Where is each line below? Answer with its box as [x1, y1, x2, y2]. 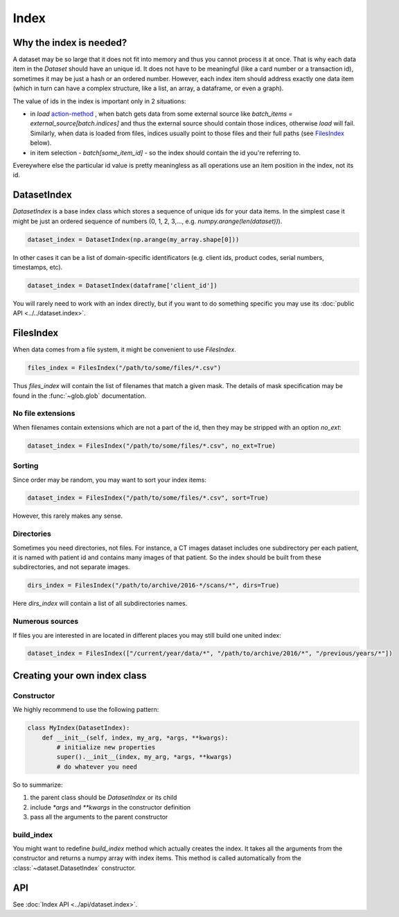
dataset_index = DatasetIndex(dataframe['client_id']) [27, 281, 218, 289]
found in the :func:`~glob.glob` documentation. [12, 392, 147, 400]
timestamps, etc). [12, 263, 63, 272]
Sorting [12, 461, 39, 471]
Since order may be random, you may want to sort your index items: [12, 475, 207, 484]
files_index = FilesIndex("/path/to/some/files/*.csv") [27, 364, 222, 372]
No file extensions [12, 409, 76, 419]
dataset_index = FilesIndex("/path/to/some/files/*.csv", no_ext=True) [27, 442, 276, 450]
